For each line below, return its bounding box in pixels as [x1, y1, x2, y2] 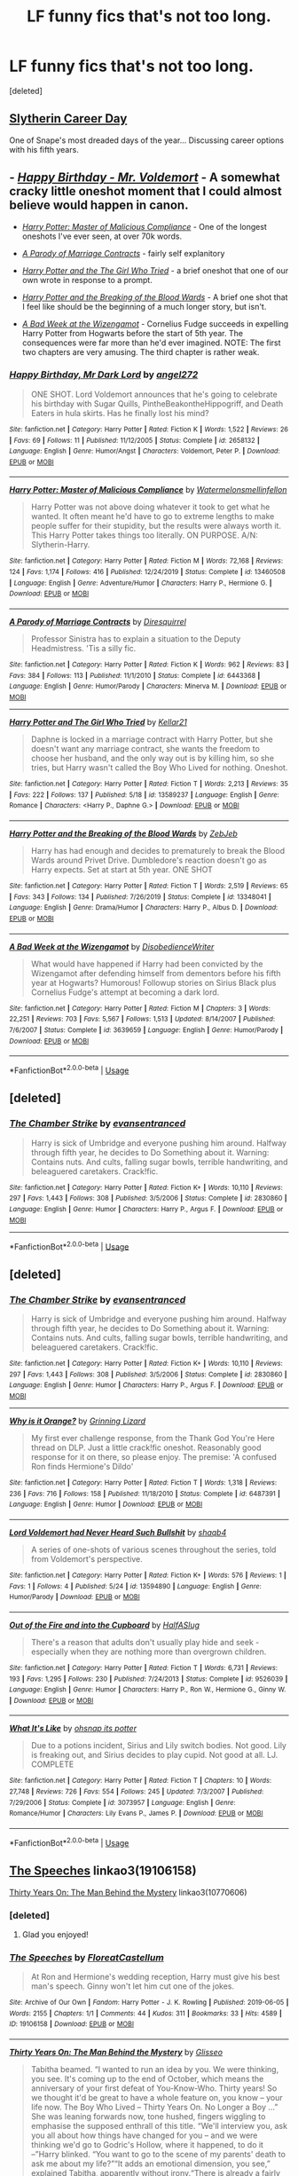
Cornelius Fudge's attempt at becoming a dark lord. [30, 987, 220, 997]
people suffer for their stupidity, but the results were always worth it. [30, 521, 282, 532]
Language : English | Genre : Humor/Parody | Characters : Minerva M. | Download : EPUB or [9, 682, 287, 691]
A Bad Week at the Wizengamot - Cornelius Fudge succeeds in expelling [21, 318, 289, 329]
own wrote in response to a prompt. [21, 274, 153, 285]
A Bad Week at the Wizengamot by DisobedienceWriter [9, 941, 215, 951]
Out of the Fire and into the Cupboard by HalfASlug [9, 1620, 200, 1630]
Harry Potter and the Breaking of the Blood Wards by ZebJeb [9, 828, 238, 840]
